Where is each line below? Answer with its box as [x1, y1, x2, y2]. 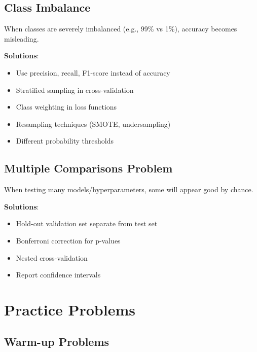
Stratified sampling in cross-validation [16, 84, 134, 95]
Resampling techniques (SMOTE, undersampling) [16, 118, 171, 129]
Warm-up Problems [4, 334, 109, 349]
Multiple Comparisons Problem [4, 160, 173, 176]
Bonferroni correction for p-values [16, 235, 121, 245]
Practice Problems [4, 299, 135, 320]
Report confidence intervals [16, 269, 101, 280]
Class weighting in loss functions [16, 101, 117, 112]
